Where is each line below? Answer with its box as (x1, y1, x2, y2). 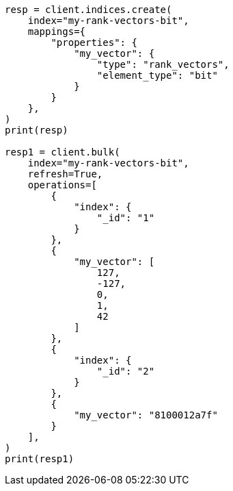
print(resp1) (5, 453, 74, 464)
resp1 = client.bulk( (5, 147, 120, 158)
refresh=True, (27, 168, 103, 179)
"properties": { (51, 37, 137, 48)
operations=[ (27, 179, 97, 190)
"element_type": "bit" (96, 70, 218, 81)
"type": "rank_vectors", (96, 59, 230, 70)
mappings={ (27, 26, 86, 37)
